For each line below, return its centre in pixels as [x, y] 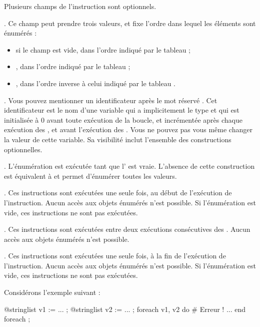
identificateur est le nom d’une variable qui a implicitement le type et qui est [122, 110]
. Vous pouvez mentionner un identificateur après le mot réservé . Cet [111, 100]
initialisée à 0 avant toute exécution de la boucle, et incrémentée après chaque [123, 119]
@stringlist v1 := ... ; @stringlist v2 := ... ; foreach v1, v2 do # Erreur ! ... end [125, 309]
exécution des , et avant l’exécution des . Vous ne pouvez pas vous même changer [128, 129]
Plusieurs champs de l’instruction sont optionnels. [80, 6]
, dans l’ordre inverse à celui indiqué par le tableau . [96, 83]
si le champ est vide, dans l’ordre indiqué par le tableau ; [103, 49]
